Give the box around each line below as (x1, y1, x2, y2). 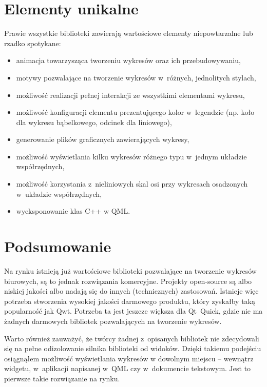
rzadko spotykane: (4, 37, 61, 48)
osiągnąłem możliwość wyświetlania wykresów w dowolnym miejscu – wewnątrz (4, 353, 254, 363)
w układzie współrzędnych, (16, 188, 102, 199)
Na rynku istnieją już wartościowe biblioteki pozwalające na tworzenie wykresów (4, 265, 257, 276)
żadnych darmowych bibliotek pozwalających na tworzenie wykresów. (4, 315, 222, 326)
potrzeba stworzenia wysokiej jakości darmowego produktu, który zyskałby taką (4, 295, 255, 306)
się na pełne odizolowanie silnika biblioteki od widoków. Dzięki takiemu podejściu (4, 343, 261, 354)
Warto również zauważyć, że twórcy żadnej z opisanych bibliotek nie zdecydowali (4, 333, 259, 343)
